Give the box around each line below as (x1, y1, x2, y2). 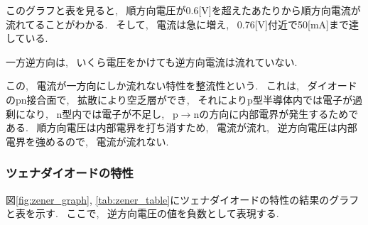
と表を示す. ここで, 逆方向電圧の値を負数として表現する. (6, 206, 279, 221)
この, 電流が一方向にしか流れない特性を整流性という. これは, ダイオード (6, 78, 357, 93)
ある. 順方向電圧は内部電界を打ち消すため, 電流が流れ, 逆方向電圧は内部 (6, 120, 357, 135)
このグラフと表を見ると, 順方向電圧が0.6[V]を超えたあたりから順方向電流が (6, 3, 361, 17)
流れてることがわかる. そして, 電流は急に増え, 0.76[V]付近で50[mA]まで (6, 16, 349, 31)
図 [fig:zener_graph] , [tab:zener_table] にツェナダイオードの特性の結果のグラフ (6, 192, 359, 207)
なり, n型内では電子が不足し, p (25, 106, 178, 121)
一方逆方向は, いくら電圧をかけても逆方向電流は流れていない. (6, 54, 298, 69)
